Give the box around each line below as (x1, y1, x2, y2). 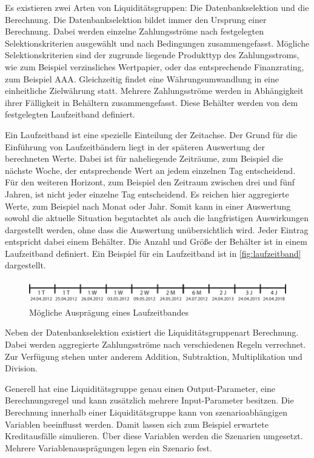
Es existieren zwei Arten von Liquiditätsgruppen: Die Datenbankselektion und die (5, 1, 309, 13)
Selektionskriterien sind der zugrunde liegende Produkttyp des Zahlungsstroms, (5, 48, 299, 61)
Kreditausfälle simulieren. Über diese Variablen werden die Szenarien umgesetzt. (5, 430, 303, 442)
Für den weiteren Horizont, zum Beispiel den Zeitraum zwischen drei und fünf (5, 176, 295, 188)
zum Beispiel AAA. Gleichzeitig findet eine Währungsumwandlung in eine (5, 72, 279, 85)
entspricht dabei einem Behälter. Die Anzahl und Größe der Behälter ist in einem (5, 235, 307, 248)
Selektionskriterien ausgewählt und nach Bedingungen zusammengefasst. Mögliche (5, 36, 310, 49)
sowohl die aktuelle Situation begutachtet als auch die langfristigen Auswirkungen (5, 211, 309, 224)
